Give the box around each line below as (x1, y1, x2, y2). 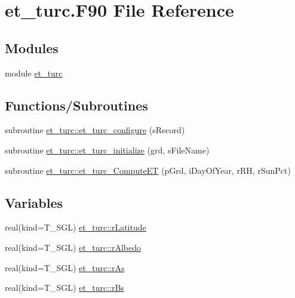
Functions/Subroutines (5, 96, 148, 114)
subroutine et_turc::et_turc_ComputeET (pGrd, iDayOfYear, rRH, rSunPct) (5, 164, 291, 176)
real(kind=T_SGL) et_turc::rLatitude (5, 221, 146, 234)
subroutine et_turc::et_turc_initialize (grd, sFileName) (5, 143, 210, 156)
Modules (5, 38, 59, 57)
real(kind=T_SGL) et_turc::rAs (5, 261, 125, 274)
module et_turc (5, 66, 63, 79)
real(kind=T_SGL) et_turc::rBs (5, 281, 124, 294)
